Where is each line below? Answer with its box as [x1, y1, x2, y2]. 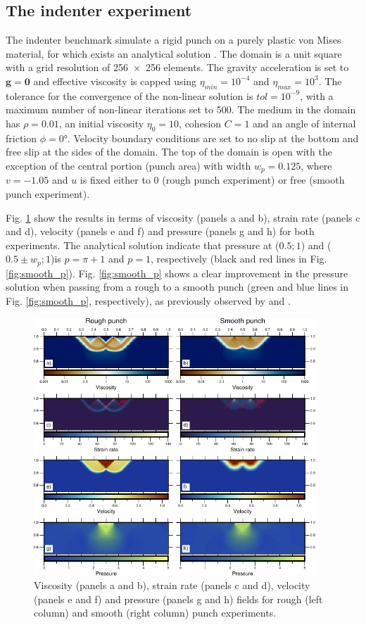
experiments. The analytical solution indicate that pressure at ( [6, 237, 279, 252]
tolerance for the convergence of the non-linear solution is [6, 88, 253, 103]
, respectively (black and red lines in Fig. [150, 251, 327, 266]
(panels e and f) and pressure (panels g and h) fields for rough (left [34, 591, 323, 606]
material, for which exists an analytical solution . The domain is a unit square [6, 46, 342, 61]
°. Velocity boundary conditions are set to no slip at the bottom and [63, 130, 359, 145]
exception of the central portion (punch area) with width [6, 158, 251, 172]
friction [6, 130, 37, 145]
